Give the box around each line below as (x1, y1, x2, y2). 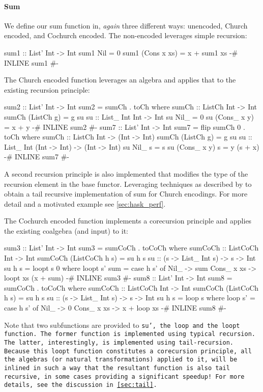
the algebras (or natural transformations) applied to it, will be (4, 356, 238, 363)
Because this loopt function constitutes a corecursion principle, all (4, 347, 252, 355)
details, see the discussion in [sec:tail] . (4, 381, 157, 389)
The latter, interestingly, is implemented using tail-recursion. (4, 339, 234, 346)
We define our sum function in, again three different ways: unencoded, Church (4, 20, 248, 31)
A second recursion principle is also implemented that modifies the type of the (4, 168, 248, 179)
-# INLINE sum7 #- (4, 151, 69, 162)
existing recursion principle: (4, 84, 90, 95)
